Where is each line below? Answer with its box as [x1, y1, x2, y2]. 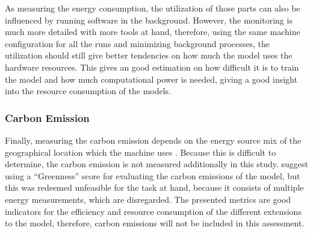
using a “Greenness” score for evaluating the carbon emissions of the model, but [5, 169, 300, 182]
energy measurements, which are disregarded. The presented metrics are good [5, 193, 291, 205]
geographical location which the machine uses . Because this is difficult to [5, 145, 276, 158]
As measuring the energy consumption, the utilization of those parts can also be [5, 2, 300, 14]
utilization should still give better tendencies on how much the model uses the [5, 49, 293, 62]
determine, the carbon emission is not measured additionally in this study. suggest [5, 158, 308, 170]
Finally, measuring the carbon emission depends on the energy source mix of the [5, 133, 302, 146]
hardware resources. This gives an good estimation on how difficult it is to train [5, 60, 299, 73]
